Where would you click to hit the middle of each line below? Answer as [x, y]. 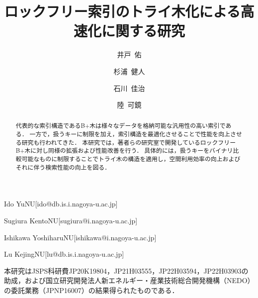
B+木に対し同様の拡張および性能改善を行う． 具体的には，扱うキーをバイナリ [124, 150]
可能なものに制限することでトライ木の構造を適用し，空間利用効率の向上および [131, 159]
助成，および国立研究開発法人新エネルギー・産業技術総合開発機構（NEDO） [129, 280]
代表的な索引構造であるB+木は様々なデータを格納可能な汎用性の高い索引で [121, 126]
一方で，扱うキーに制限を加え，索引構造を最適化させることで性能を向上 [130, 134]
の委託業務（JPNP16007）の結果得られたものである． [91, 290]
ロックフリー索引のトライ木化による [122, 11]
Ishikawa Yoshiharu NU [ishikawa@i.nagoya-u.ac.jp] [80, 237]
